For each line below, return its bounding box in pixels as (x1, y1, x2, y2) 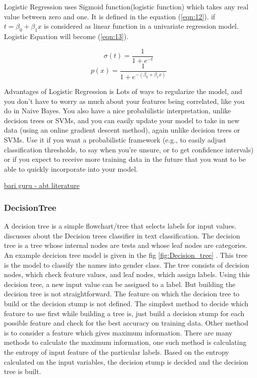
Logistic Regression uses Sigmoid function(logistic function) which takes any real (4, 1, 249, 11)
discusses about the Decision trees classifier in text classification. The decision (4, 230, 240, 240)
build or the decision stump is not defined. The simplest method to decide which (4, 298, 249, 308)
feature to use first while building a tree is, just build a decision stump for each (4, 308, 245, 318)
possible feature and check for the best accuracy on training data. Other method (4, 318, 249, 328)
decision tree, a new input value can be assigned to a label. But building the (4, 279, 236, 289)
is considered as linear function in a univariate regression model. (44, 21, 239, 31)
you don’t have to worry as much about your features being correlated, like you (4, 95, 245, 106)
